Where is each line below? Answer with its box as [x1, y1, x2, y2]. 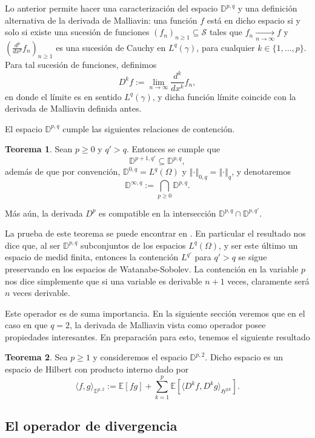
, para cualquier [196, 41, 255, 53]
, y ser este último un [219, 238, 298, 251]
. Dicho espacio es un [205, 351, 283, 363]
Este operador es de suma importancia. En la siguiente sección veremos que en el [5, 306, 305, 319]
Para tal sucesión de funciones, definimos [5, 58, 157, 71]
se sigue [238, 251, 267, 263]
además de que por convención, [5, 165, 121, 178]
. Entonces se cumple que [126, 143, 220, 155]
